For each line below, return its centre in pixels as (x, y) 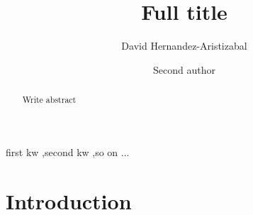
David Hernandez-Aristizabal (184, 46)
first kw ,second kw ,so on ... (68, 151)
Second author (184, 69)
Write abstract (49, 100)
